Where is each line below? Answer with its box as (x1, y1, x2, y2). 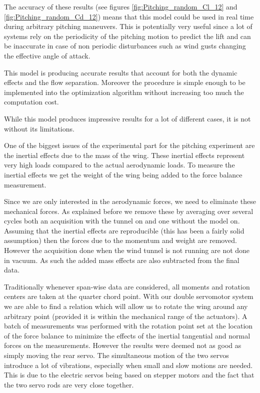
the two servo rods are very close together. (4, 379, 134, 389)
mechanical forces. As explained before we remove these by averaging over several (4, 205, 253, 216)
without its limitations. (4, 123, 74, 133)
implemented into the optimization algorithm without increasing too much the (4, 86, 244, 97)
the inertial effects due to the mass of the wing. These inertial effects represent (4, 149, 245, 160)
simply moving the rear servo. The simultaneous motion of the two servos (4, 350, 229, 360)
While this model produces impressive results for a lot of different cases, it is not (4, 113, 251, 123)
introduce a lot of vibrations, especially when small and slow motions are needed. (4, 359, 253, 370)
